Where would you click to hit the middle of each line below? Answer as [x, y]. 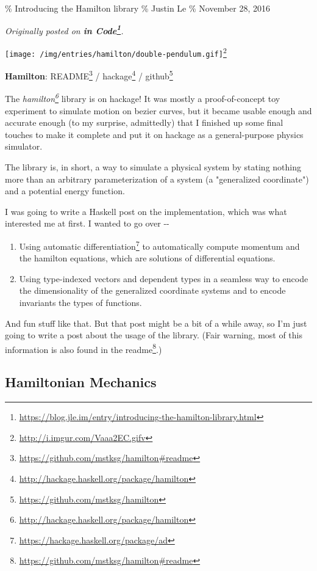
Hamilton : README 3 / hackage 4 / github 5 [89, 75]
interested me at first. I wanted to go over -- [87, 223]
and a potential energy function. [65, 191]
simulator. [24, 146]
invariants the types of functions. [80, 303]
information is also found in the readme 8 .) [84, 348]
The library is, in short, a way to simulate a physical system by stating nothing [153, 167]
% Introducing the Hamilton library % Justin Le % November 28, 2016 [138, 8]
